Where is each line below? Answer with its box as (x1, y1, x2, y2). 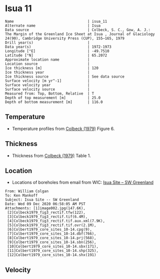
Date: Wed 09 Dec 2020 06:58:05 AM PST (5, 202, 86, 207)
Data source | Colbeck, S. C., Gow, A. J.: (5, 27, 151, 32)
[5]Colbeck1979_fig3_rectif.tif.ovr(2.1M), (7, 223, 96, 228)
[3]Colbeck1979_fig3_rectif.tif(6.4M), (7, 214, 88, 219)
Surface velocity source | (5, 87, 90, 92)
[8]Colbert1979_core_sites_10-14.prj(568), (7, 236, 96, 241)
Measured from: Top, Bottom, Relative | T (5, 91, 95, 96)
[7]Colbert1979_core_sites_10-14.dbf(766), (7, 231, 96, 236)
